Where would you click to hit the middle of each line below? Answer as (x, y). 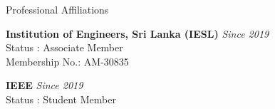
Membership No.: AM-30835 (67, 61)
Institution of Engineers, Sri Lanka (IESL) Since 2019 (137, 33)
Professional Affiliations (57, 9)
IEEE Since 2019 (45, 85)
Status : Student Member (61, 99)
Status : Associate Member (64, 47)
